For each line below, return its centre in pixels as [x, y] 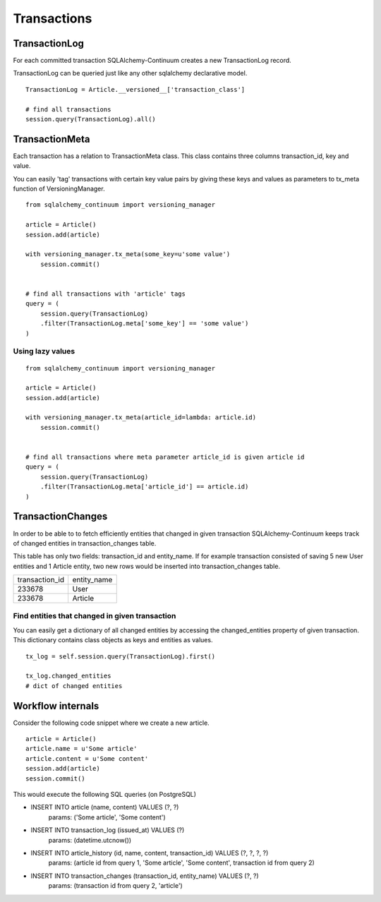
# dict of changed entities [74, 686]
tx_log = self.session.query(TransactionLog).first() [120, 656]
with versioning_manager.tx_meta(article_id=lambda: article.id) [141, 417]
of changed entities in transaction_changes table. [85, 543]
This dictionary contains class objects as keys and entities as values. [113, 640]
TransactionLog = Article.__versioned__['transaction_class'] [135, 89]
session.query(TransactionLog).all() [91, 119]
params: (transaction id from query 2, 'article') [115, 886]
